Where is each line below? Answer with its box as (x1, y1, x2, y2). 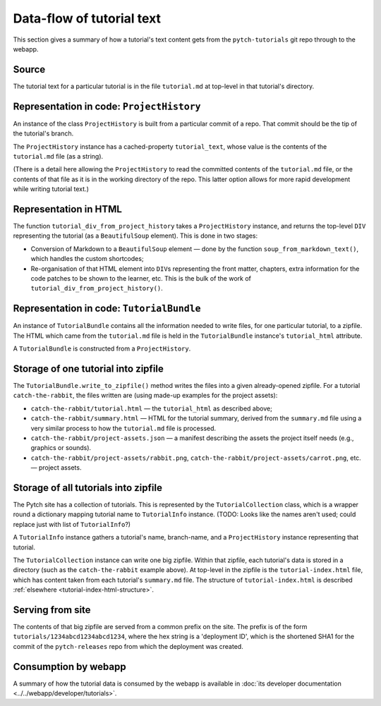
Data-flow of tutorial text (13, 11, 162, 26)
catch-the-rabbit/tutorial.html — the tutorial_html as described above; (30, 404, 273, 413)
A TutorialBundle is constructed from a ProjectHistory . (13, 344, 191, 353)
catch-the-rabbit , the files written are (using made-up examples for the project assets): (13, 391, 278, 400)
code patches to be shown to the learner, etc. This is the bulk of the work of (30, 274, 252, 282)
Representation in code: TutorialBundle (13, 303, 201, 315)
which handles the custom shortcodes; (30, 255, 144, 263)
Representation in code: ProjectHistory (13, 100, 201, 112)
